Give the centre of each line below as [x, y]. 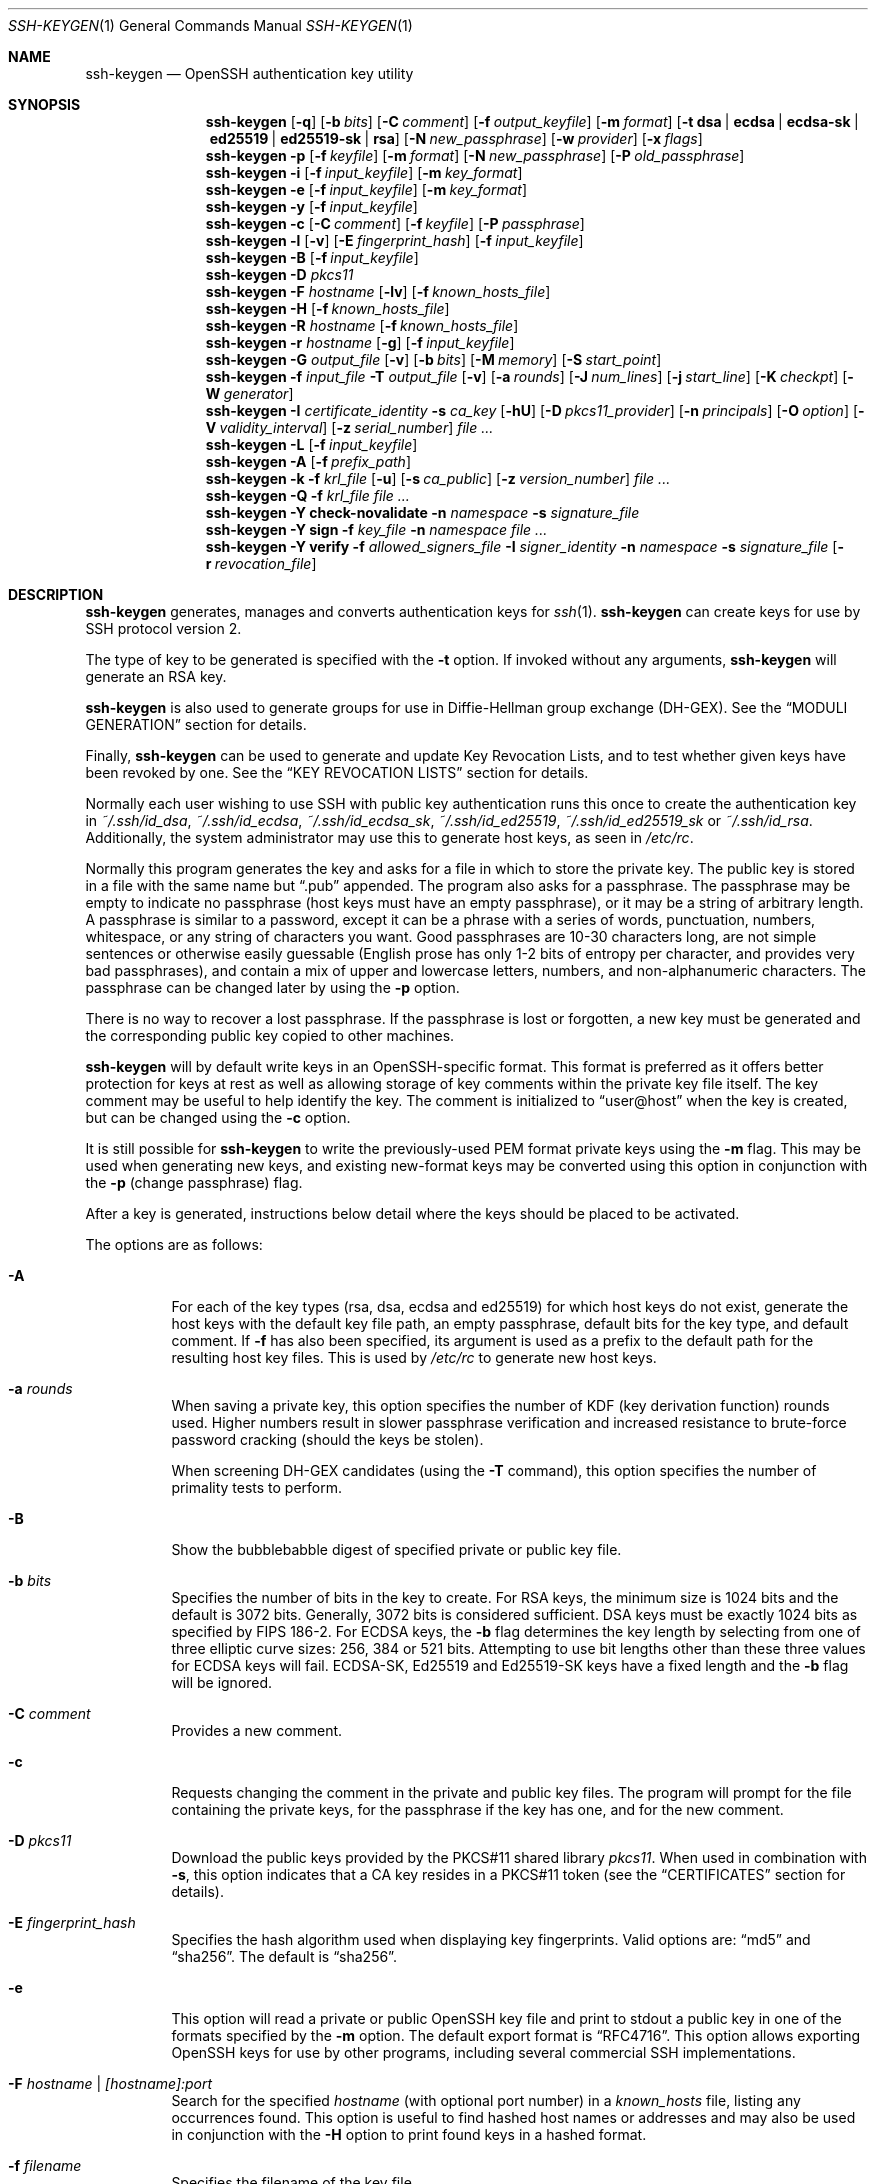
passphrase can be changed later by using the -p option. [272, 987]
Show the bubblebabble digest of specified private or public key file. [396, 1549]
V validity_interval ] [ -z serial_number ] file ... [349, 427]
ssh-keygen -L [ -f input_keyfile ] [311, 444]
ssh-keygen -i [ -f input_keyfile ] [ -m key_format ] [364, 172]
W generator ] [249, 393]
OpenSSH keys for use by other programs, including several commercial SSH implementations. [483, 2052]
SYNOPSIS [44, 104]
